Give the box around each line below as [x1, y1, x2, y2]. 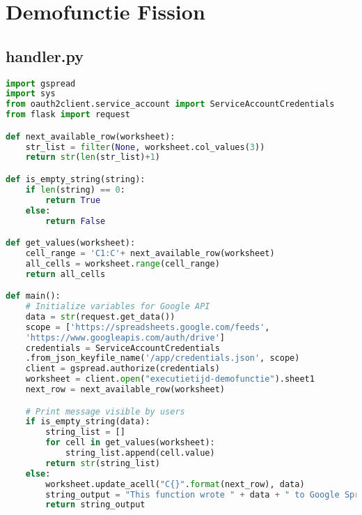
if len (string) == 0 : [25, 184, 125, 195]
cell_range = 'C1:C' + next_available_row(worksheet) [25, 248, 275, 258]
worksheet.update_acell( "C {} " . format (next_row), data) [45, 479, 305, 489]
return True [45, 195, 101, 205]
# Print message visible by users [25, 406, 185, 417]
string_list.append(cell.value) [65, 448, 215, 458]
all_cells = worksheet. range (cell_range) [25, 258, 220, 269]
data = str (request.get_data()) [25, 311, 175, 322]
